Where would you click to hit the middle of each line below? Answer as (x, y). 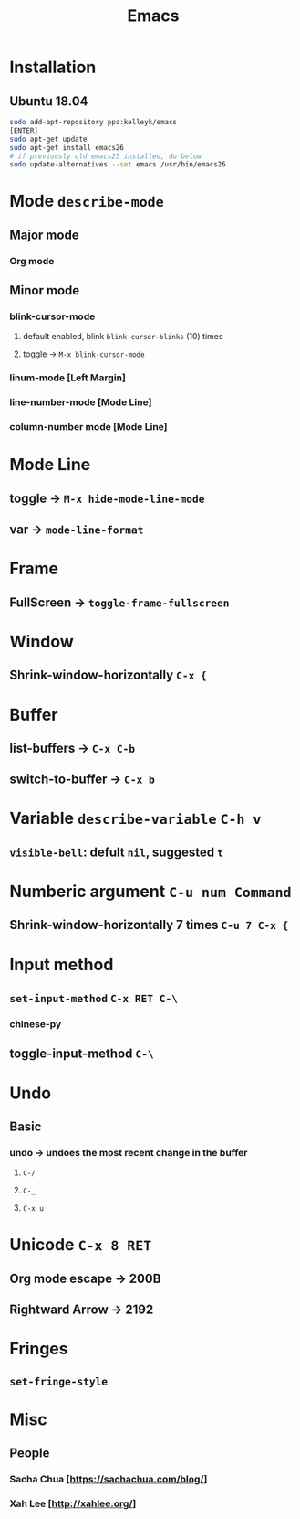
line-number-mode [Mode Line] (81, 402)
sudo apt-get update (49, 139)
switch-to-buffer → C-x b (82, 780)
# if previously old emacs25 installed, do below (106, 156)
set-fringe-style (58, 1381)
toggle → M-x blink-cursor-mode (83, 354)
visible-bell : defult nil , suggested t (116, 852)
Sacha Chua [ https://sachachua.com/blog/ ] (109, 1480)
